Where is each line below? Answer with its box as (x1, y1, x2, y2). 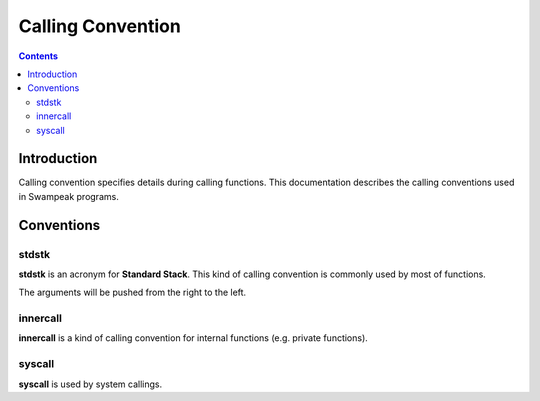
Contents (18, 50, 59, 62)
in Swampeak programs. (18, 190, 119, 202)
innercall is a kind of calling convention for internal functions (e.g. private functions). (18, 332, 369, 344)
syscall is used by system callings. (18, 378, 163, 390)
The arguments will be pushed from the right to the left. (18, 286, 247, 299)
